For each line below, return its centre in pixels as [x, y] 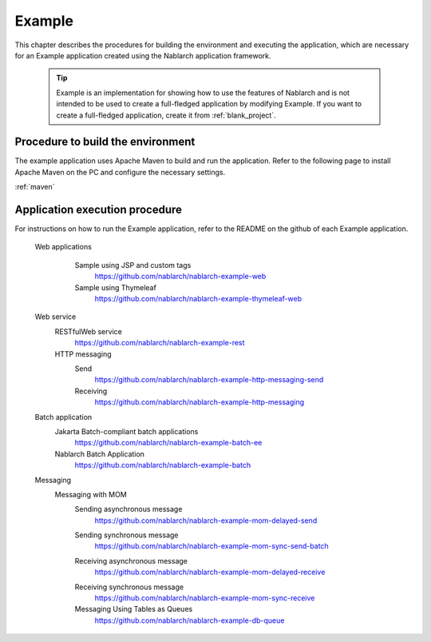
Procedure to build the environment [105, 142]
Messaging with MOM [91, 494]
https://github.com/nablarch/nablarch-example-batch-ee [168, 443]
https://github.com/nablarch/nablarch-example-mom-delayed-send [206, 520]
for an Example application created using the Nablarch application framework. [143, 55]
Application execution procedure [99, 209]
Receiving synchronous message [129, 587]
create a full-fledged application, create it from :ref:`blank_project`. [166, 115]
